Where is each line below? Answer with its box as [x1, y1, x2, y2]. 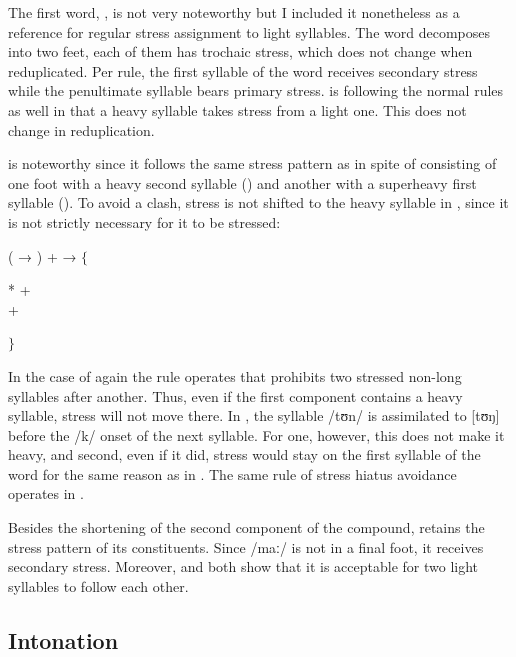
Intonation [8, 624, 119, 655]
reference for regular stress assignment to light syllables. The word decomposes [8, 21, 490, 42]
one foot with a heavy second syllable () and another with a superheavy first [8, 172, 477, 193]
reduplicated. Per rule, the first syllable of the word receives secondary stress [8, 60, 478, 81]
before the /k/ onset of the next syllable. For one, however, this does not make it [8, 424, 505, 445]
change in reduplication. [8, 119, 155, 140]
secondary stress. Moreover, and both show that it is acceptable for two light [8, 556, 479, 577]
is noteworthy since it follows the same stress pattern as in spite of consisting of [8, 153, 497, 174]
